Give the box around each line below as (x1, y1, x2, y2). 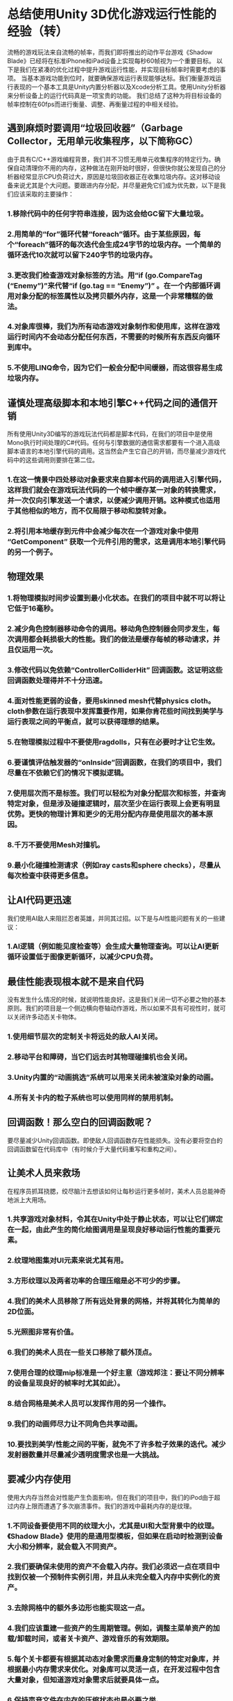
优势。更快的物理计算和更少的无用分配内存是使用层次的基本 (7, 809, 207, 819)
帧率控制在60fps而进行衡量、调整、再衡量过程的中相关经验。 (7, 100, 182, 108)
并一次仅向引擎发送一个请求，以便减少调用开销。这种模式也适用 (7, 496, 221, 505)
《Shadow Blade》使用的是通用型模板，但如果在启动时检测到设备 (7, 1531, 223, 1541)
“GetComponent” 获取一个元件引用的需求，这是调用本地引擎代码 (7, 537, 226, 547)
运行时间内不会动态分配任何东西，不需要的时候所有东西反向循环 (7, 332, 221, 342)
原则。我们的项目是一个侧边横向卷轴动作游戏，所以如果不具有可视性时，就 (7, 1004, 220, 1013)
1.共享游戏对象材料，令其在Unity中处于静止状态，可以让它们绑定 (7, 1215, 223, 1224)
